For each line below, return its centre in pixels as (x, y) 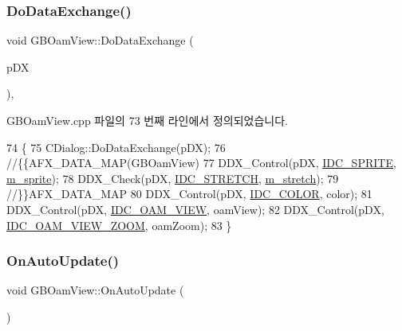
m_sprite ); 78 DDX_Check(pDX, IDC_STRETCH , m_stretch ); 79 (173, 178)
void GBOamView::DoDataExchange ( (100, 40)
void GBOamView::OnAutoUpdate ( (95, 290)
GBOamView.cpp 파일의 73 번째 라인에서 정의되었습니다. (147, 120)
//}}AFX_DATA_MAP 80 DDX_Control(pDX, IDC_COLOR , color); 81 (189, 194)
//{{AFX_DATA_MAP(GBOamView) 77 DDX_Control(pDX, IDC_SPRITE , (201, 163)
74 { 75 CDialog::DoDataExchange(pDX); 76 (116, 147)
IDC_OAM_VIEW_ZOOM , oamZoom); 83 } (119, 225)
